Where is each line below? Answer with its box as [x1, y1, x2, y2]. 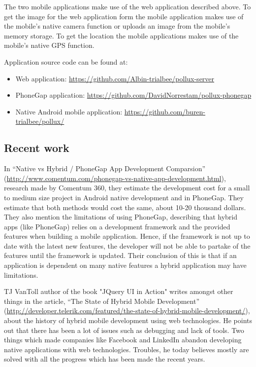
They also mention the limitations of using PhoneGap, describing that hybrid [4, 212, 238, 222]
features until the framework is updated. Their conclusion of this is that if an [4, 250, 237, 260]
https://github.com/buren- [124, 106, 206, 116]
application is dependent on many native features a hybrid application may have [4, 260, 247, 270]
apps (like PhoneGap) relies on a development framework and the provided [4, 221, 230, 231]
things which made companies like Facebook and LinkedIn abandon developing [4, 334, 242, 345]
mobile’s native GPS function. [4, 40, 95, 50]
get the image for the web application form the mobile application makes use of [4, 11, 244, 21]
